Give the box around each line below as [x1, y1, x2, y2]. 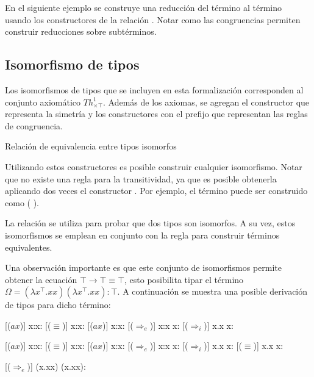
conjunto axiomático [5, 95, 81, 108]
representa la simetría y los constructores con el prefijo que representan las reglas [5, 107, 308, 120]
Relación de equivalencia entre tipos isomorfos [5, 140, 177, 153]
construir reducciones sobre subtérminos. [5, 25, 157, 38]
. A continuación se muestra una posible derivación [117, 285, 308, 298]
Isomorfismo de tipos [5, 55, 140, 74]
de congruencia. [5, 119, 63, 132]
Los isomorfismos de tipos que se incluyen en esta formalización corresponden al [5, 83, 304, 96]
